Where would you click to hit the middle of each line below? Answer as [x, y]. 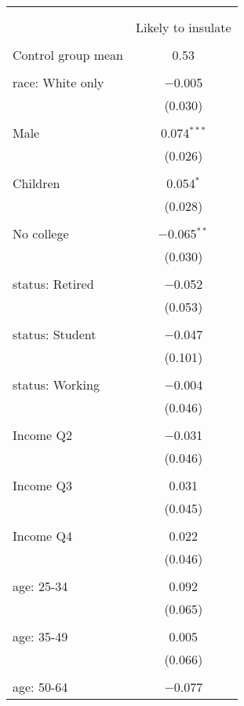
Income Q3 [42, 485]
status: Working [56, 384]
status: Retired [53, 284]
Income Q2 [42, 435]
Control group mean [68, 55]
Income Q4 [42, 536]
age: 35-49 [40, 636]
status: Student [55, 334]
